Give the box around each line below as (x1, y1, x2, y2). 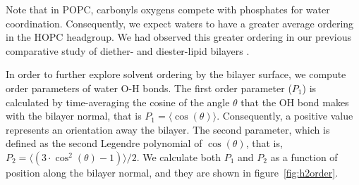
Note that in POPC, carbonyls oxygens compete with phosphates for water (6, 2, 330, 16)
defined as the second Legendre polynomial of (6, 136, 202, 151)
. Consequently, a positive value (217, 108, 353, 123)
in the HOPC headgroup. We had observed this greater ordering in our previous (6, 30, 352, 44)
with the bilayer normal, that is (6, 108, 142, 123)
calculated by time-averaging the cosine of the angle (6, 94, 230, 109)
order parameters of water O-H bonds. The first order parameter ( (6, 80, 292, 95)
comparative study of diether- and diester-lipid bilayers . (6, 43, 250, 58)
